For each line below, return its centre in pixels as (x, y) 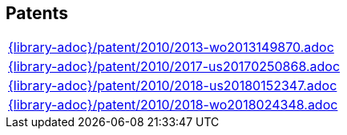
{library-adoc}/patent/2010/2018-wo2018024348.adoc (173, 105)
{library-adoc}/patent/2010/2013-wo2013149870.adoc (171, 48)
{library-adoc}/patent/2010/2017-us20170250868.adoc (174, 67)
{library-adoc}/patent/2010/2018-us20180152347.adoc (173, 86)
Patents (37, 13)
